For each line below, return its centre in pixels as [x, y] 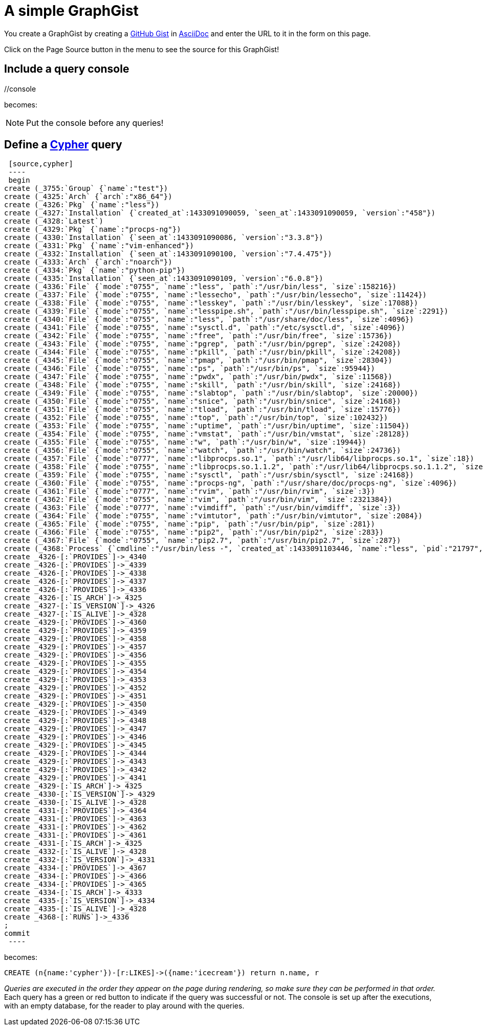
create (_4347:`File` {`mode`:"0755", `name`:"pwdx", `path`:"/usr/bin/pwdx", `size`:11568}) [198, 377]
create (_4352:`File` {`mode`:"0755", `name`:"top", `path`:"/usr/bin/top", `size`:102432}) [196, 418]
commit [17, 934]
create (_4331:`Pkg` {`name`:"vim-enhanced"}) [99, 246]
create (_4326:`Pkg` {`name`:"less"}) [82, 205]
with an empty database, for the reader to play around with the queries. [124, 1006]
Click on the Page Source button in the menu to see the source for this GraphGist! [142, 49]
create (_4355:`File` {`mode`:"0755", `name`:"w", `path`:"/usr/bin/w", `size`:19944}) [185, 442]
